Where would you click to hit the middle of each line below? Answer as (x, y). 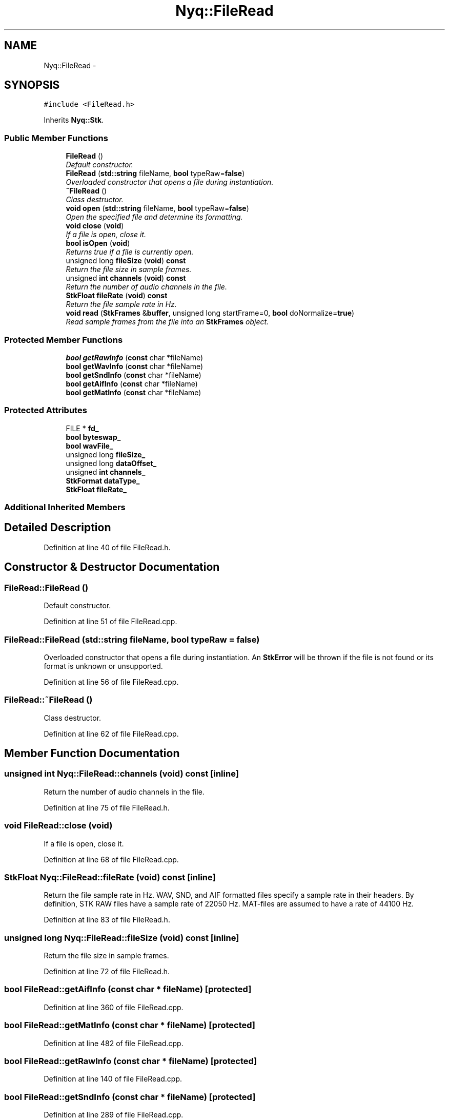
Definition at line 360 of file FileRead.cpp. (114, 1007)
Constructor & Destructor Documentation (112, 567)
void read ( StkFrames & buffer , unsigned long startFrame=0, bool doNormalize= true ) (210, 313)
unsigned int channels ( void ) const (126, 278)
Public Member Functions (56, 138)
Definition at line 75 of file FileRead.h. (107, 807)
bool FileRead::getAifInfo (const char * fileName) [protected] (128, 989)
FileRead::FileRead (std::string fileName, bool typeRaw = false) (132, 639)
